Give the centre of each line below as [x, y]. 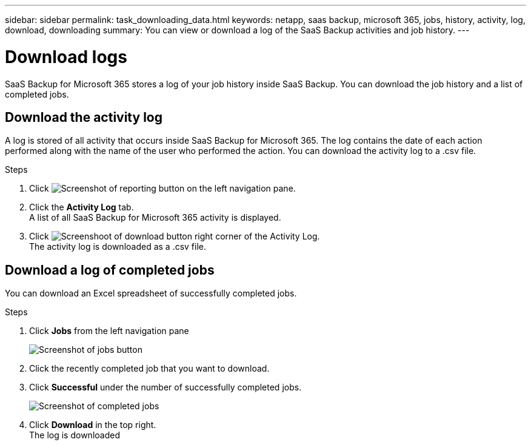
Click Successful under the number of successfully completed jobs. [165, 387]
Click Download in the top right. [93, 425]
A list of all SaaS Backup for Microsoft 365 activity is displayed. [155, 218]
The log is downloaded [75, 435]
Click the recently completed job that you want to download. [149, 369]
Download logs [66, 57]
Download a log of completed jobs [110, 270]
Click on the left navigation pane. [162, 189]
